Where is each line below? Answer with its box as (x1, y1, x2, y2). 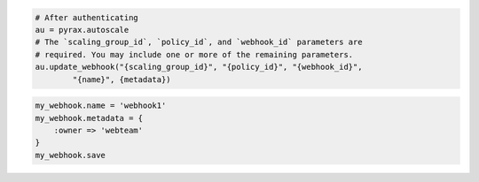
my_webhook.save (35, 150, 106, 160)
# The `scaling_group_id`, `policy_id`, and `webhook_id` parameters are (35, 37, 363, 48)
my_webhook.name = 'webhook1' (35, 101, 167, 110)
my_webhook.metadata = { (35, 113, 144, 123)
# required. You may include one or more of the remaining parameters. (35, 49, 354, 59)
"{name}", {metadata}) (72, 74, 172, 84)
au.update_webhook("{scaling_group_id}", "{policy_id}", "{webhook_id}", (35, 62, 363, 72)
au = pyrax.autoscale (35, 25, 130, 34)
